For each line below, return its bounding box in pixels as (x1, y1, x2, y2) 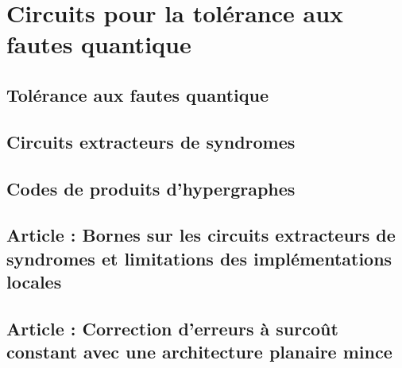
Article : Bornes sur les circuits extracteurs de (6, 223, 396, 247)
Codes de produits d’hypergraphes (6, 176, 296, 200)
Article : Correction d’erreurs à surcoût (6, 316, 338, 340)
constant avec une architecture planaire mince (6, 339, 392, 364)
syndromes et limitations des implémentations (6, 246, 392, 270)
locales (6, 269, 62, 294)
